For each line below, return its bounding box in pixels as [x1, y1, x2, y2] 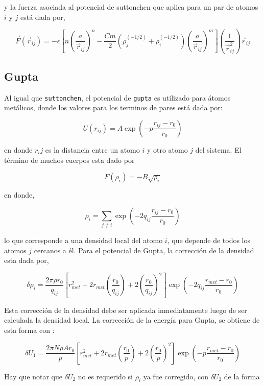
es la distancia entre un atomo [45, 144, 140, 155]
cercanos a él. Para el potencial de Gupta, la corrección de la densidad [34, 245, 254, 255]
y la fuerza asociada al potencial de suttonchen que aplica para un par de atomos [4, 2, 258, 12]
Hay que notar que [4, 371, 62, 381]
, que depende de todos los [167, 235, 251, 246]
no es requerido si [78, 371, 133, 381]
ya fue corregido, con [143, 371, 208, 381]
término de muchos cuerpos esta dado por [4, 154, 135, 165]
